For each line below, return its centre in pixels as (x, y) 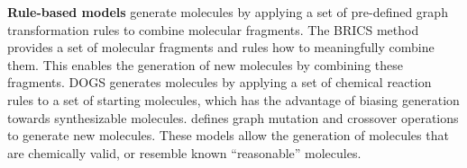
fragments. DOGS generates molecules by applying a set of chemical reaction (220, 82)
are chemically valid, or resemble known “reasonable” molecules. (184, 152)
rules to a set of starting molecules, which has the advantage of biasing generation (233, 99)
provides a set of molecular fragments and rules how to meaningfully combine (221, 47)
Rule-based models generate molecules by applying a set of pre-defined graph (228, 12)
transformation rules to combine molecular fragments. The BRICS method (213, 29)
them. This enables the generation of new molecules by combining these (205, 64)
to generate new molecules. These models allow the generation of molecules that (228, 135)
